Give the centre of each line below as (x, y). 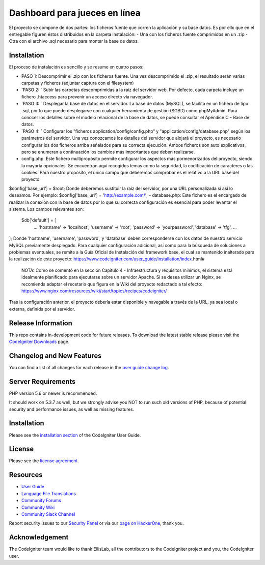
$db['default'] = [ (39, 220)
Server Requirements (42, 381)
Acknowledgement (39, 537)
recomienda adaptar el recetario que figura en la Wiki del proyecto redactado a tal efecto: (112, 284)
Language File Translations (49, 493)
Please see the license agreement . (44, 461)
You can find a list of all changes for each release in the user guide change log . (89, 367)
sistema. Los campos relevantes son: (47, 209)
